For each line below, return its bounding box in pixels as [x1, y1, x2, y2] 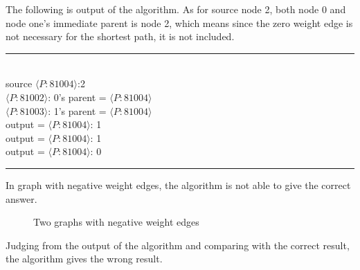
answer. [6, 191, 37, 206]
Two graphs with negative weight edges [33, 215, 199, 229]
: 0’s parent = [48, 89, 107, 104]
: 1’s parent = [48, 103, 107, 118]
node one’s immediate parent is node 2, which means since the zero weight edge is [6, 15, 353, 30]
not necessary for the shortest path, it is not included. [6, 29, 235, 44]
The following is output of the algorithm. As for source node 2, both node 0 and [6, 2, 346, 16]
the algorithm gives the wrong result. [6, 251, 163, 266]
